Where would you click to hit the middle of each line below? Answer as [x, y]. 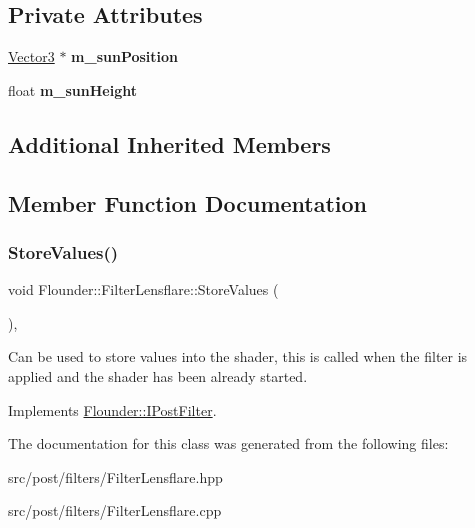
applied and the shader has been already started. [158, 375]
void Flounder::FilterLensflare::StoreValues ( [143, 289]
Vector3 [31, 56]
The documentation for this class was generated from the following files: [228, 443]
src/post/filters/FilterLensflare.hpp [115, 476]
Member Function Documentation [188, 202]
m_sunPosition [125, 56]
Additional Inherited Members [169, 143]
